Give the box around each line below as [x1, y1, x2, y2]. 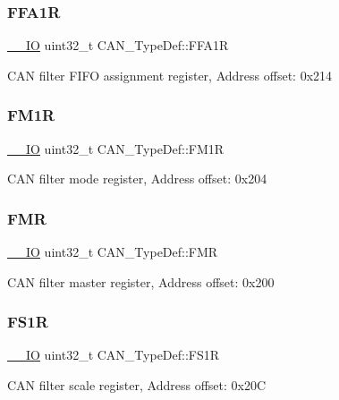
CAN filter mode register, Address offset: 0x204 [7, 169, 267, 188]
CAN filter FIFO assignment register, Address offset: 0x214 [7, 65, 333, 84]
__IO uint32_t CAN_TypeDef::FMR [7, 243, 218, 261]
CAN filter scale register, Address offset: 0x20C [7, 376, 267, 395]
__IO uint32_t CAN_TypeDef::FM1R [7, 139, 225, 157]
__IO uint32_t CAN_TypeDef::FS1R [7, 345, 220, 364]
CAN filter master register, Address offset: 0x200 [7, 272, 275, 291]
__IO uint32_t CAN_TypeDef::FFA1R [7, 36, 229, 55]
